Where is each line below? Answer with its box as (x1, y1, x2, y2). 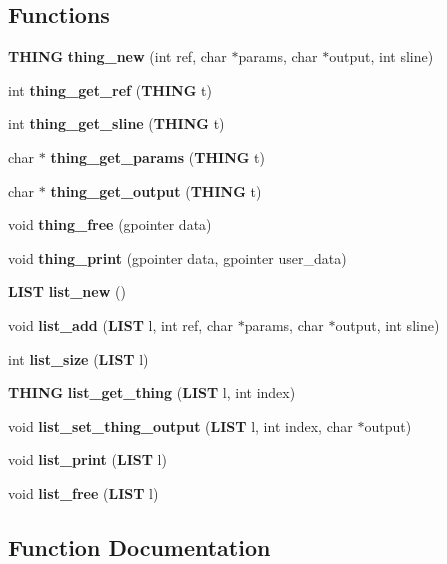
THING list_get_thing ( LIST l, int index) (8, 382, 296, 403)
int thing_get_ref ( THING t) (8, 79, 212, 100)
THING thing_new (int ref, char (8, 46, 227, 67)
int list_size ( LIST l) (8, 348, 149, 369)
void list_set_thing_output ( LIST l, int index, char (8, 415, 353, 436)
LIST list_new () (8, 281, 126, 302)
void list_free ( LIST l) (8, 482, 159, 503)
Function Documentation (8, 531, 271, 562)
